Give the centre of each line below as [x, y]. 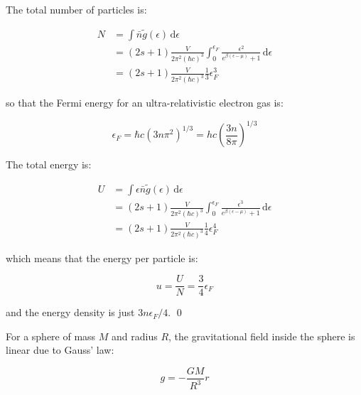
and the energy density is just [70, 312]
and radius [135, 336]
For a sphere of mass [51, 336]
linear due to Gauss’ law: [60, 350]
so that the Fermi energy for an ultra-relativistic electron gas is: [145, 103]
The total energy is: [49, 164]
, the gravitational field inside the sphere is [262, 336]
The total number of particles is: [76, 9]
